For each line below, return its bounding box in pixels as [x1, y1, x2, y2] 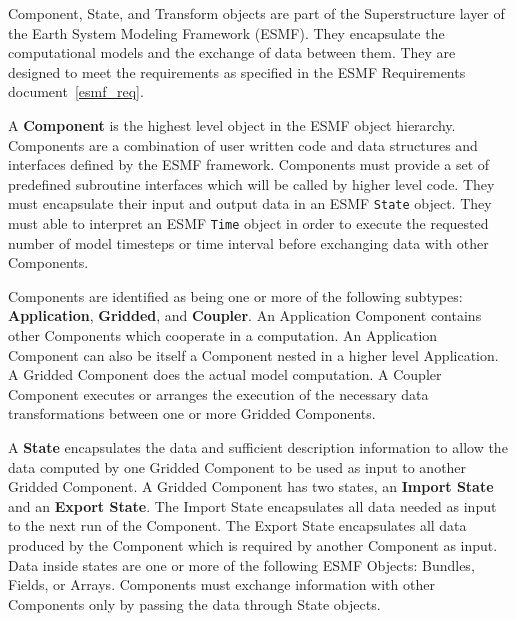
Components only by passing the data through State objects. [8, 593, 381, 614]
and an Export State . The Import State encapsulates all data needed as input [8, 495, 497, 516]
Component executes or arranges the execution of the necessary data [8, 383, 429, 404]
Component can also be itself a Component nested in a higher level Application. [8, 344, 499, 365]
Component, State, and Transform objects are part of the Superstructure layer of [8, 3, 505, 23]
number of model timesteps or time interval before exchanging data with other [8, 232, 489, 253]
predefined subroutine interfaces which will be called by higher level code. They [8, 173, 495, 194]
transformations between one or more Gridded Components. [8, 403, 376, 424]
